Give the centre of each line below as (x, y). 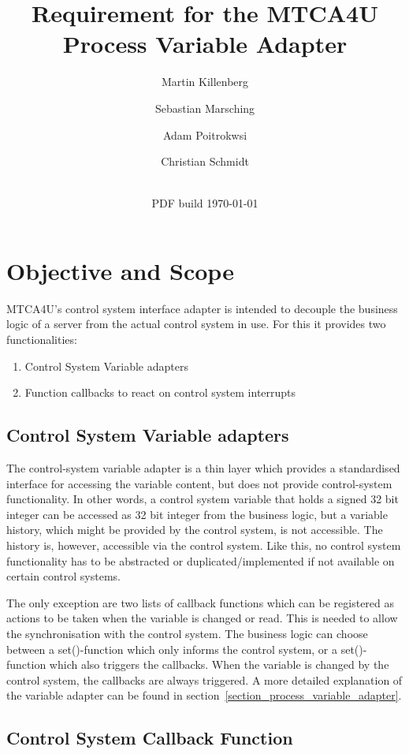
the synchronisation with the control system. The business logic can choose (187, 633)
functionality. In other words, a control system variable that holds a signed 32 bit (203, 499)
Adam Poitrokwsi (205, 134)
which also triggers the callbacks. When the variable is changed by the (219, 664)
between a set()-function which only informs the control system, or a (172, 649)
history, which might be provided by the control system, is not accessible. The (195, 530)
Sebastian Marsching (205, 108)
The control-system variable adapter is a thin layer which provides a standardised (203, 467)
